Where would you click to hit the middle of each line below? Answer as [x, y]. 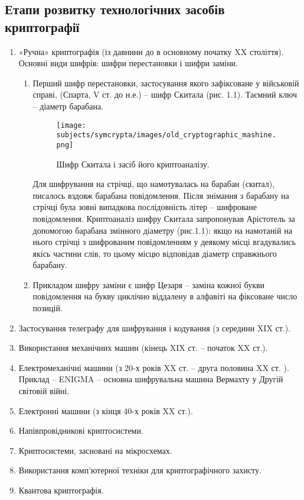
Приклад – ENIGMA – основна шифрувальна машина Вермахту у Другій [151, 379]
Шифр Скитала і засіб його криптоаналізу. [133, 164]
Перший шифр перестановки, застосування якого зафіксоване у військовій [166, 83]
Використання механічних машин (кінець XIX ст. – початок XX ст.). [143, 348]
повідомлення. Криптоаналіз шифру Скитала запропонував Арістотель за [164, 218]
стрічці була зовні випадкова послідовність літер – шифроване [145, 207]
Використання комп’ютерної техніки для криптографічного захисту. [140, 470]
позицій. [48, 308]
